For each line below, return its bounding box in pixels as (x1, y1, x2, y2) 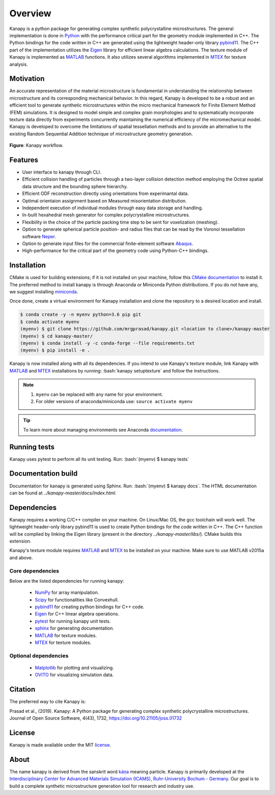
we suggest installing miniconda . (9, 289, 78, 295)
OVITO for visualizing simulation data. (35, 672, 114, 678)
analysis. (9, 61, 28, 67)
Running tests (9, 442, 55, 451)
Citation (9, 685, 36, 694)
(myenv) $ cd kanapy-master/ (20, 333, 93, 339)
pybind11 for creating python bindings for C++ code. (35, 604, 145, 610)
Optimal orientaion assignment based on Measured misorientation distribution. (22, 197, 187, 204)
